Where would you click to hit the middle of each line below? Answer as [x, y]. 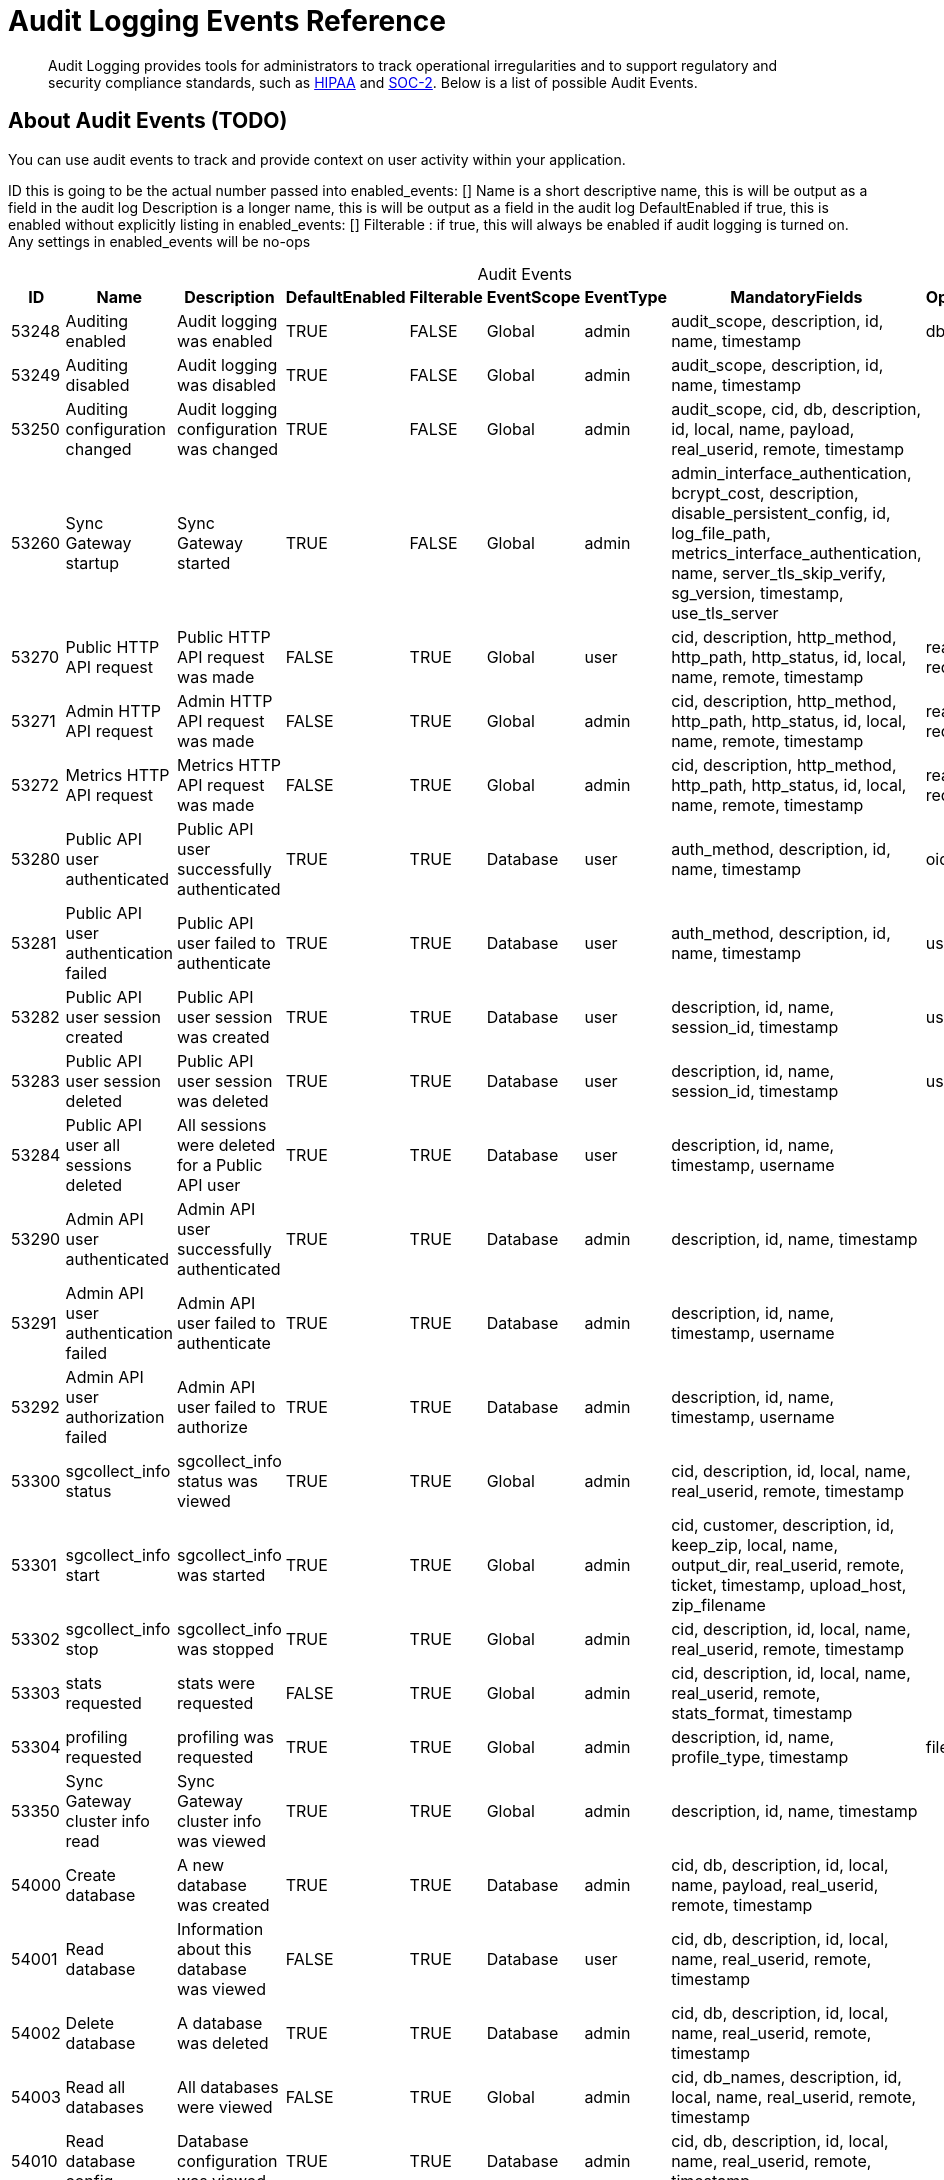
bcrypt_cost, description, [765, 492]
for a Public [220, 1164]
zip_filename [718, 1604]
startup [92, 562]
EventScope [533, 296]
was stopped [225, 1648]
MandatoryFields [796, 296]
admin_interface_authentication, [791, 472]
